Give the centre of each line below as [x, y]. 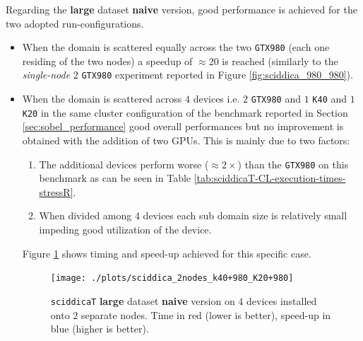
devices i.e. [216, 99]
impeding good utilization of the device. [125, 230]
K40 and [330, 99]
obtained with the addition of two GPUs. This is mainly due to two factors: [186, 140]
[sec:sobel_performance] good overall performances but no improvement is [183, 126]
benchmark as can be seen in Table [115, 178]
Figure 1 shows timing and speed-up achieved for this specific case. [167, 253]
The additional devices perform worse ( [124, 164]
